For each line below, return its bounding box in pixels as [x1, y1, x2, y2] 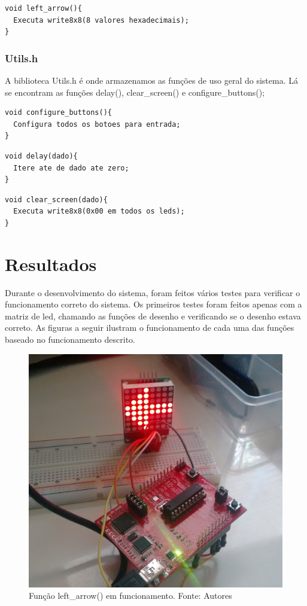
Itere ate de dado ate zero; [13, 163, 129, 172]
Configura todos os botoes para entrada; [13, 120, 181, 129]
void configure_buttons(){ [5, 108, 112, 117]
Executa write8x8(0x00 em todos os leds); [13, 207, 185, 216]
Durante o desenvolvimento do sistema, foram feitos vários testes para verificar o [5, 286, 300, 299]
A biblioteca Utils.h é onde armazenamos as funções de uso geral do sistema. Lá [5, 74, 298, 86]
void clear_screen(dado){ [5, 195, 108, 204]
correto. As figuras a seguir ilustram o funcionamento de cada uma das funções [5, 321, 294, 334]
